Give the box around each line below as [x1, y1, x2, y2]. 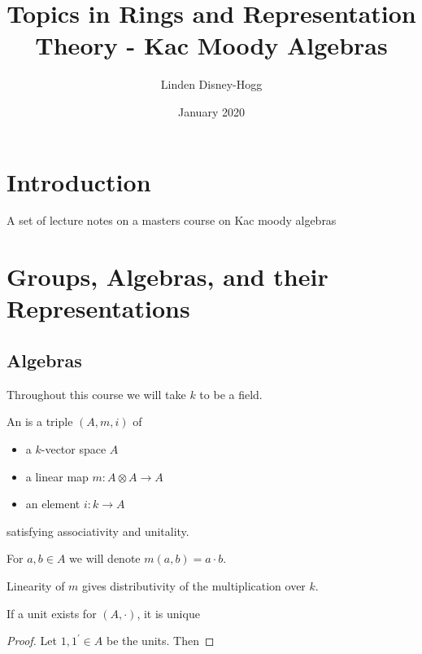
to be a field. [199, 385, 263, 402]
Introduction [7, 165, 151, 198]
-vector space [41, 440, 107, 457]
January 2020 [178, 103, 245, 120]
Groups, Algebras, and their [7, 260, 328, 293]
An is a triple [7, 413, 73, 430]
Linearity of [7, 577, 65, 594]
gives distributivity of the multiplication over [82, 577, 306, 594]
